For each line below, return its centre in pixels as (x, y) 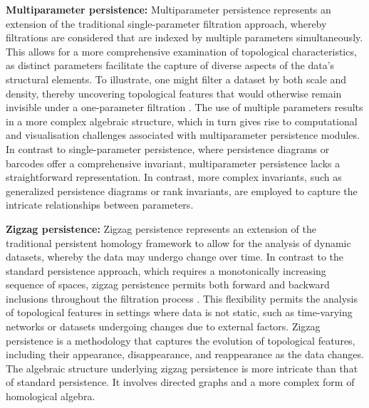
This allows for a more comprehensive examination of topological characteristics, (181, 51)
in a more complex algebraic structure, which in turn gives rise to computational (182, 121)
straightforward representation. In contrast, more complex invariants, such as (174, 177)
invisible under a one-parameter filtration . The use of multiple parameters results (184, 107)
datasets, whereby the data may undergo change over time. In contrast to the (175, 257)
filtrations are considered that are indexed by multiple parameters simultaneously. (184, 37)
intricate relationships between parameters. (100, 205)
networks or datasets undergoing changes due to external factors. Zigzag (163, 326)
